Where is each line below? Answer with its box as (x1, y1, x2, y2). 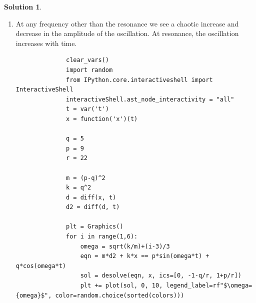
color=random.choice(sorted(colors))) (55, 291, 184, 299)
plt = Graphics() (66, 223, 123, 230)
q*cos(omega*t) (15, 262, 66, 269)
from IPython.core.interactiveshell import (66, 76, 213, 83)
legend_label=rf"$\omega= (166, 282, 252, 289)
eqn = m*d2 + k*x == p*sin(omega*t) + (80, 252, 209, 260)
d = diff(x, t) (66, 193, 116, 201)
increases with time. (15, 37, 77, 48)
